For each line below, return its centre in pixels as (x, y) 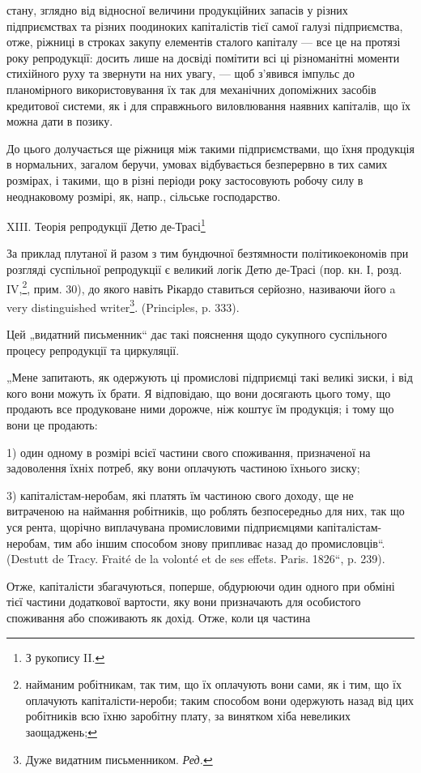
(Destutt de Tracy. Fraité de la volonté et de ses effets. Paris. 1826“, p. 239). (196, 559)
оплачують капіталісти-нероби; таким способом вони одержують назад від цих (219, 700)
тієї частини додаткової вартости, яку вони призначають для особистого (184, 602)
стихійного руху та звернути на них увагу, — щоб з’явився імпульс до (181, 73)
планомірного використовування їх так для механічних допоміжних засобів (191, 89)
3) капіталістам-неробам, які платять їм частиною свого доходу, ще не (180, 495)
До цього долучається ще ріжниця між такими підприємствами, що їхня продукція (210, 148)
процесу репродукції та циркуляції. (93, 350)
